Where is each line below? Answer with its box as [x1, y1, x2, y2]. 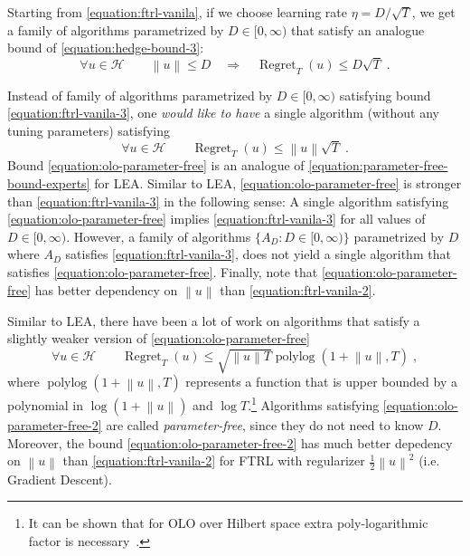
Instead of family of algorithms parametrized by [7, 85, 273, 104]
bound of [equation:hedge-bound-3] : [7, 38, 204, 57]
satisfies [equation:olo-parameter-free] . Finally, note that [7, 263, 318, 282]
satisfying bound [339, 85, 431, 104]
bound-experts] [7, 174, 90, 193]
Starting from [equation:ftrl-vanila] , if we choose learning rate [7, 3, 347, 21]
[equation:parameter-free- [308, 156, 448, 175]
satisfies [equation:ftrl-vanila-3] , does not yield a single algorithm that [65, 244, 451, 264]
